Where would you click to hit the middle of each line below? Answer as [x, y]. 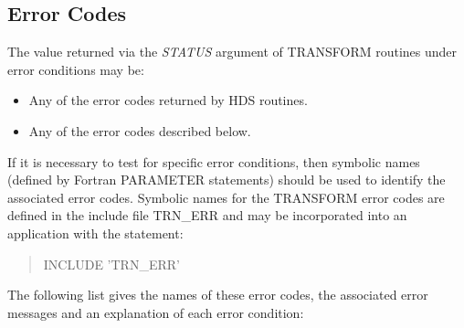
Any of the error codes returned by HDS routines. [168, 100]
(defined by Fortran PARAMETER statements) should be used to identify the [227, 180]
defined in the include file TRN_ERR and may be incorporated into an [207, 215]
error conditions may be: [76, 69]
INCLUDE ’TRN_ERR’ [111, 264]
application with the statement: [95, 233]
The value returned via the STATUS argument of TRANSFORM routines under [232, 52]
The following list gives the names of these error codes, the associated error [218, 295]
